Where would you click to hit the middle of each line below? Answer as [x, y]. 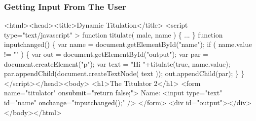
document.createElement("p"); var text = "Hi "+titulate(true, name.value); [117, 63]
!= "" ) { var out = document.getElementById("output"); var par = [106, 54]
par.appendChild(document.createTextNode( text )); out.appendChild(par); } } [124, 73]
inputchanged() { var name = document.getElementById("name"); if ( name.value [128, 44]
